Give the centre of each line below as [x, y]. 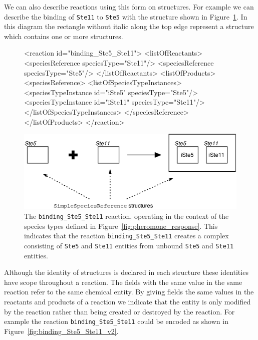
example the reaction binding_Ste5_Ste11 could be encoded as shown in [116, 321]
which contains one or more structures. [64, 36]
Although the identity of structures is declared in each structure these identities [126, 272]
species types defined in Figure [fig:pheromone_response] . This [121, 226]
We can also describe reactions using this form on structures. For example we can [129, 7]
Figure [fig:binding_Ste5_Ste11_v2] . [61, 331]
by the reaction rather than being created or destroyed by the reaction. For [119, 311]
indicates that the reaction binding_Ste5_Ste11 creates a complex [126, 236]
